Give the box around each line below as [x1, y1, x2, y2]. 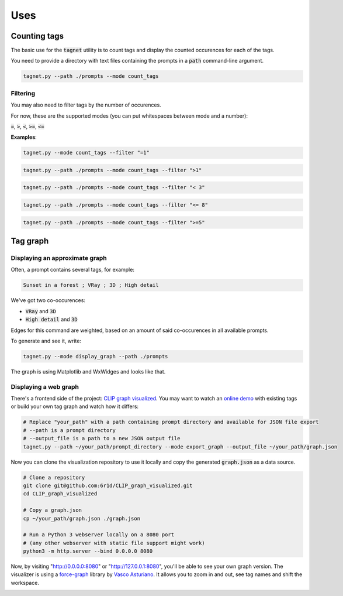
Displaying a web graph [11, 382, 79, 391]
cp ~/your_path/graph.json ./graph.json [23, 515, 140, 522]
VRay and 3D [25, 307, 57, 314]
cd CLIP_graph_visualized [23, 491, 98, 497]
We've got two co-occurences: [11, 297, 86, 304]
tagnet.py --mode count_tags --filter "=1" [23, 149, 150, 156]
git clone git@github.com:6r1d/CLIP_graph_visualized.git [23, 482, 193, 489]
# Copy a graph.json [23, 507, 82, 513]
